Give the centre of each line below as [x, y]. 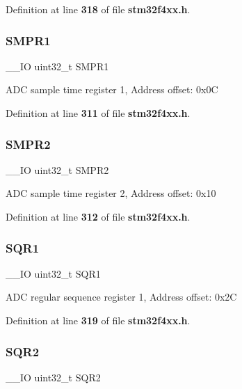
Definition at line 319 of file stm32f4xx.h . [98, 320]
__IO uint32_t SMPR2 [57, 169]
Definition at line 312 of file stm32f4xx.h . [98, 216]
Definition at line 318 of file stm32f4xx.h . [98, 9]
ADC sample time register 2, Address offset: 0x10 [111, 193]
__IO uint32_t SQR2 [53, 377]
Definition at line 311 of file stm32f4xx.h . [98, 113]
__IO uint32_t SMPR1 [57, 66]
